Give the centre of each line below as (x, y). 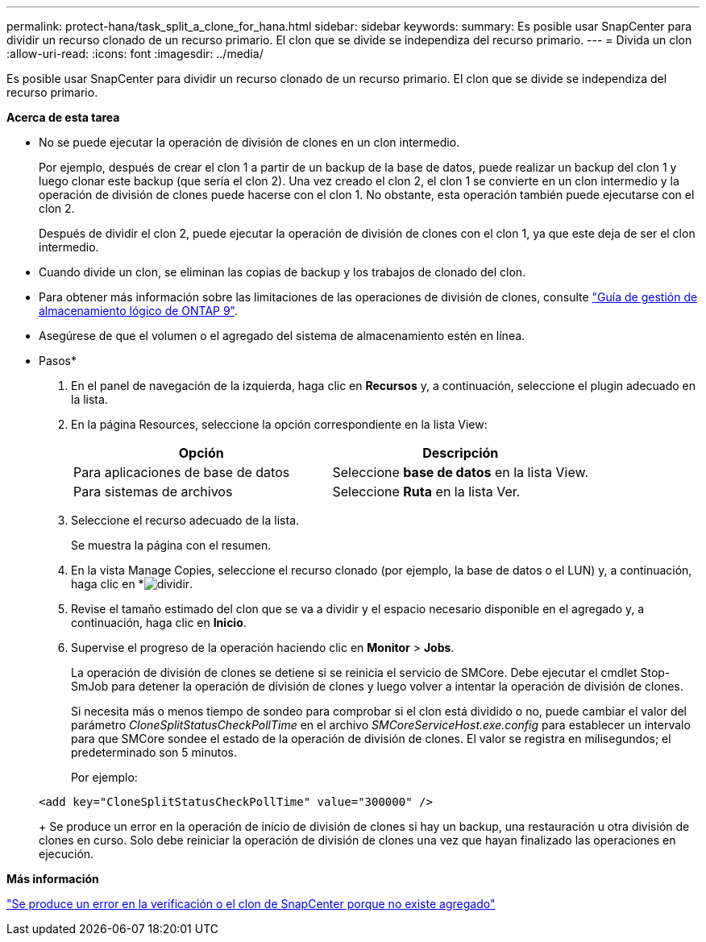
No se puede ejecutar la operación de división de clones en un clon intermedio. (249, 142)
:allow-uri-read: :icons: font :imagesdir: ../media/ (135, 54)
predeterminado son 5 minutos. (154, 752)
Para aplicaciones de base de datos (182, 472)
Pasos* (58, 361)
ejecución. (66, 854)
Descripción (461, 453)
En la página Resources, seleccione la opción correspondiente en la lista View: (279, 424)
